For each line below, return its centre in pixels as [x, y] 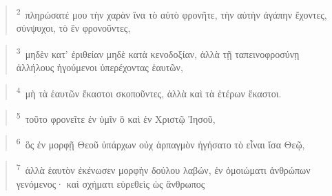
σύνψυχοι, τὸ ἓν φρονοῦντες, [73, 28]
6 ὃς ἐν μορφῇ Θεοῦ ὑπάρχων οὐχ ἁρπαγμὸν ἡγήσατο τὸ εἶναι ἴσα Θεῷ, [160, 143]
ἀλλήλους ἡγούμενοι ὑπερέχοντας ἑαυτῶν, [100, 67]
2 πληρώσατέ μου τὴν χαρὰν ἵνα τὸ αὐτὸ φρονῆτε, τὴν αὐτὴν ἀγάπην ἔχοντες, [172, 13]
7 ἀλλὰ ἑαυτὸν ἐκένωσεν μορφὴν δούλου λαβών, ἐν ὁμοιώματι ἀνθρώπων [163, 169]
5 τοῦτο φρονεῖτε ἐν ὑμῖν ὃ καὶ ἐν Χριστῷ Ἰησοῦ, [116, 117]
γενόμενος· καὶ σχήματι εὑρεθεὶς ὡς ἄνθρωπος [111, 183]
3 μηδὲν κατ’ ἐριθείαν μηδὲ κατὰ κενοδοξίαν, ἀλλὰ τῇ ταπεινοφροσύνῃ [158, 52]
